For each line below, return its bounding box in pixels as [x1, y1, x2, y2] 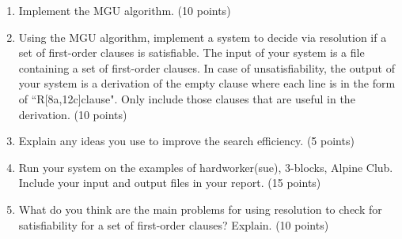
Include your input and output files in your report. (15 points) [18, 174, 321, 191]
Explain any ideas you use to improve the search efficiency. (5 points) [18, 133, 355, 149]
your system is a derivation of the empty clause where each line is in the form [18, 75, 396, 91]
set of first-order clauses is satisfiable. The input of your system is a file [18, 44, 365, 61]
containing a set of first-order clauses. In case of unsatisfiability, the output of [18, 59, 395, 76]
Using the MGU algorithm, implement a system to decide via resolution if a [18, 28, 387, 45]
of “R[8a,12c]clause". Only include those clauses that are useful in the [18, 90, 355, 106]
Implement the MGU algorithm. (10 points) [18, 2, 231, 18]
